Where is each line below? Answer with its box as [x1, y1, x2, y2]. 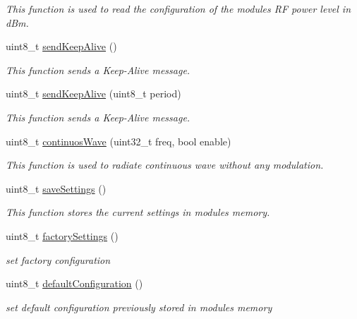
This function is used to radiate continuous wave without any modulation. [6, 157, 324, 172]
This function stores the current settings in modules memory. [6, 205, 270, 219]
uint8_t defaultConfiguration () [6, 276, 143, 291]
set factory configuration [6, 252, 111, 267]
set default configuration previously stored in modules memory [6, 299, 272, 314]
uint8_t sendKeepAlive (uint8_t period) [6, 86, 181, 101]
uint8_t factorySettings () [6, 228, 119, 243]
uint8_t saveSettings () [6, 181, 107, 195]
